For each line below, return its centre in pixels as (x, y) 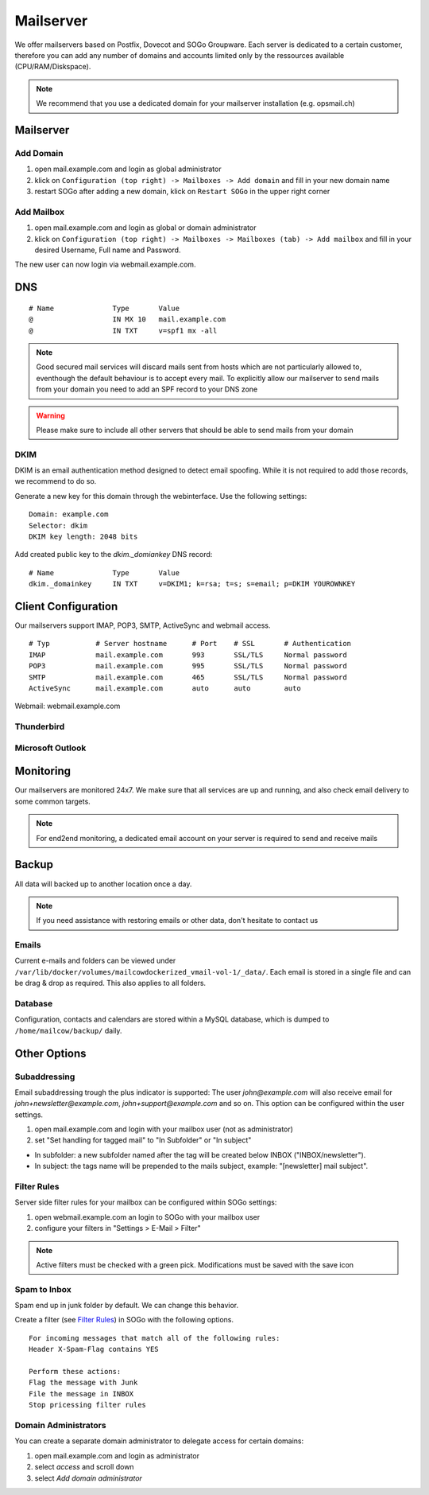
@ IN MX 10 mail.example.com (128, 319)
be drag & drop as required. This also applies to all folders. (110, 983)
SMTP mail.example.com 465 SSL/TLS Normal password (188, 677)
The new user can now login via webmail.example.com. (105, 265)
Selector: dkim (58, 526)
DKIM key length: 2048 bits (83, 536)
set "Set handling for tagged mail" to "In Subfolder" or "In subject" (143, 1140)
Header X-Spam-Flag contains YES (94, 1349)
